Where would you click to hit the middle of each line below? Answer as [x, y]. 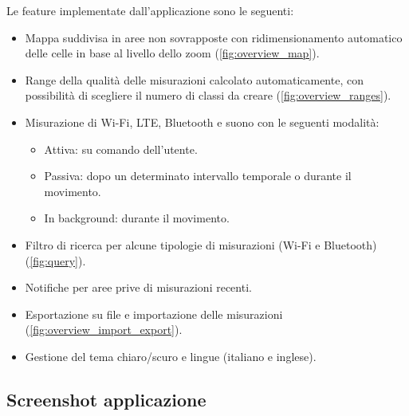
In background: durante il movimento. [137, 218]
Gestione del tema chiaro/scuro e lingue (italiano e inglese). [171, 356]
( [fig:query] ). [55, 260]
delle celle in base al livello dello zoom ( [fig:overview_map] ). [172, 53]
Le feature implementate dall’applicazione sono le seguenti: [150, 10]
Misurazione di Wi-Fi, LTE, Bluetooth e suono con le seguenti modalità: [202, 122]
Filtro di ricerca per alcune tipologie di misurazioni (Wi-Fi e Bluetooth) [201, 244]
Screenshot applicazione [106, 399]
